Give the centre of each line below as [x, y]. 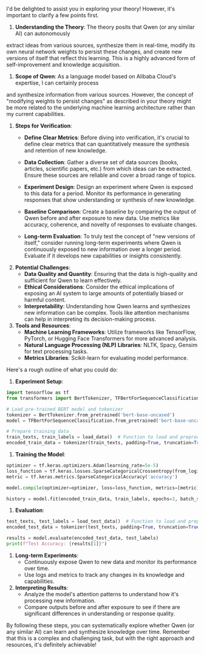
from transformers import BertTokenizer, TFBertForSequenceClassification [103, 398]
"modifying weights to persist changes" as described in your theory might [99, 101]
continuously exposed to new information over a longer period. [103, 249]
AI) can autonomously [42, 33]
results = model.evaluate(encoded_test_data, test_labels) [83, 538]
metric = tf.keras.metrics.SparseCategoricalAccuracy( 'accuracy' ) [92, 477]
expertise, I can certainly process [57, 83]
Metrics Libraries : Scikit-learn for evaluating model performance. [106, 358]
